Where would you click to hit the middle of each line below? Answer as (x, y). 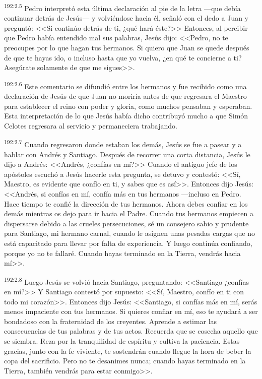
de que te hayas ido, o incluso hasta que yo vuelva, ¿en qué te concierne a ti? (123, 57)
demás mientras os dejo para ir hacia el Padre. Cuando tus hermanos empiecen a (129, 213)
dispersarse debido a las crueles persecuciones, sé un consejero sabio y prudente (126, 223)
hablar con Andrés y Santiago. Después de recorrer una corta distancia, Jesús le (127, 154)
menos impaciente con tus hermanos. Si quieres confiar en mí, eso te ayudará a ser (131, 311)
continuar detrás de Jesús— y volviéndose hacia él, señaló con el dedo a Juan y (126, 18)
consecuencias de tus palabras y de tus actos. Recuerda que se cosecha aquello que (131, 331)
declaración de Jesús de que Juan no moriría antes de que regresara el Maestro (125, 96)
